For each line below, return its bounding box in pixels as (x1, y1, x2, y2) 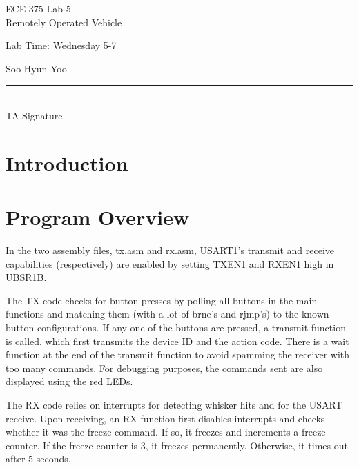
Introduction (6, 148, 128, 177)
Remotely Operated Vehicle (6, 14, 122, 29)
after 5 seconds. (6, 451, 71, 466)
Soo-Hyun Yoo (6, 61, 67, 75)
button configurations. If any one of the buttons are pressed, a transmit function (6, 320, 346, 335)
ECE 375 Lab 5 (6, 1, 71, 15)
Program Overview (6, 203, 190, 231)
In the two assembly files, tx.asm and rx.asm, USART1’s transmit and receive (6, 243, 335, 257)
